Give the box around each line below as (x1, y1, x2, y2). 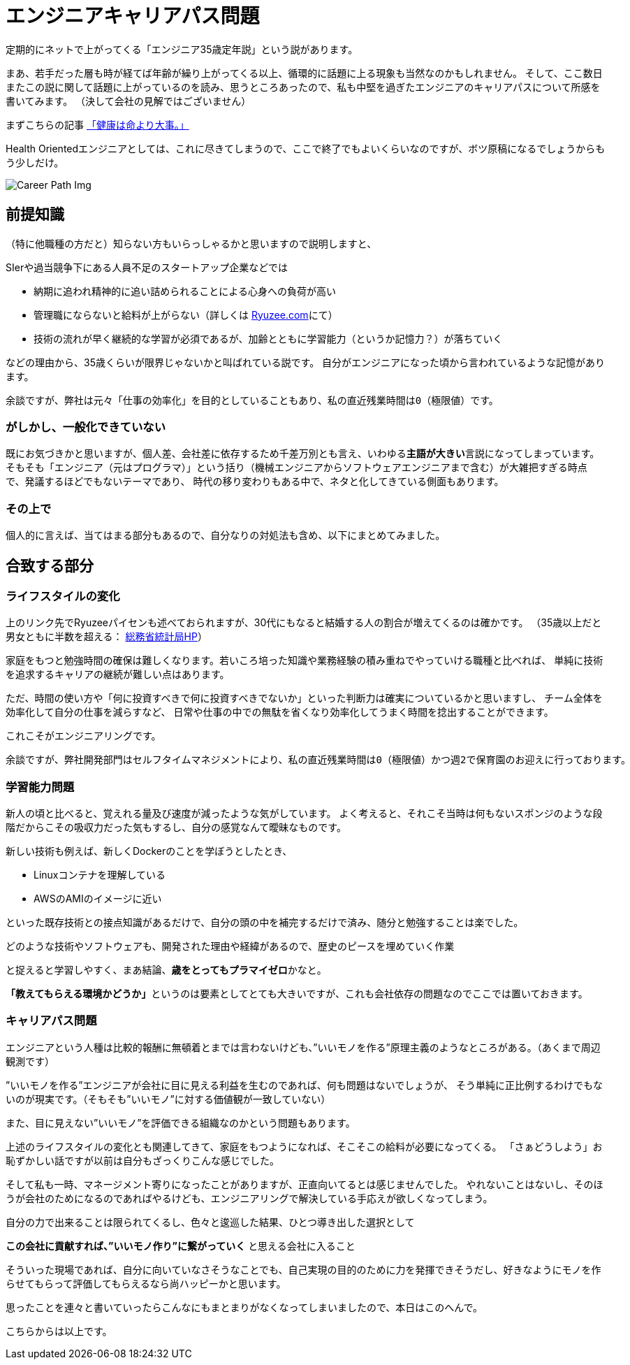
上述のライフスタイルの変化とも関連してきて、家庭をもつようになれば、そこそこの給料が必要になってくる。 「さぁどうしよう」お (6, 1140, 603, 1153)
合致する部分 (6, 556, 94, 575)
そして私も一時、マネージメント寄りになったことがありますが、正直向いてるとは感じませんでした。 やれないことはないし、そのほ (6, 1178, 603, 1190)
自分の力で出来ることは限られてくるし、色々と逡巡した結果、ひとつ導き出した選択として (6, 1215, 415, 1228)
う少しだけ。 (6, 156, 64, 168)
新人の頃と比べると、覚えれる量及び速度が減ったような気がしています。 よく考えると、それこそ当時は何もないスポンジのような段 (6, 807, 603, 820)
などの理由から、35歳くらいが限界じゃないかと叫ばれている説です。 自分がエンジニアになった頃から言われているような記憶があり (6, 356, 605, 368)
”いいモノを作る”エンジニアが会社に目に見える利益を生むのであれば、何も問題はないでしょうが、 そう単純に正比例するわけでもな (6, 1078, 603, 1091)
